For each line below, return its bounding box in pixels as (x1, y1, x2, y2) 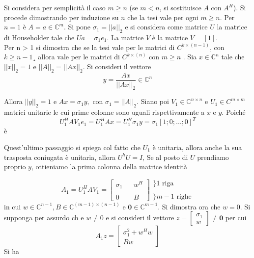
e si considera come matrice (125, 22, 208, 32)
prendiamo (197, 152, 229, 162)
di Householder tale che (4, 32, 75, 42)
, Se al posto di (142, 152, 188, 162)
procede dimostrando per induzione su (4, 12, 119, 22)
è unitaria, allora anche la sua (152, 142, 242, 152)
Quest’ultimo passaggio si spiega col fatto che (4, 142, 141, 152)
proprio (4, 161, 26, 172)
